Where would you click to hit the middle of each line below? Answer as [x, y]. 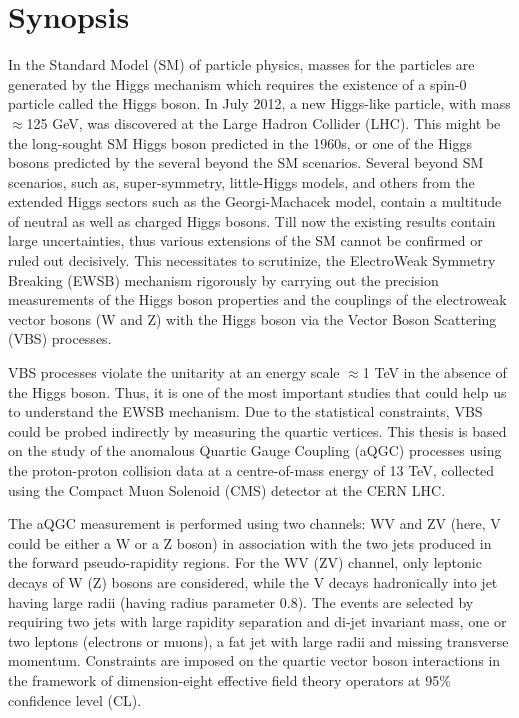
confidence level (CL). [75, 699]
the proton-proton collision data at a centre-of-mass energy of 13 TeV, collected [251, 470]
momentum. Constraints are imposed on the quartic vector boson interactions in [254, 660]
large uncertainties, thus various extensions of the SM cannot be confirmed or [245, 240]
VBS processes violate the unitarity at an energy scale [174, 372]
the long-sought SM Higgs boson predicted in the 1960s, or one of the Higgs [240, 142]
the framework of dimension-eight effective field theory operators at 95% [229, 679]
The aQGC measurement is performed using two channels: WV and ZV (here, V [254, 523]
